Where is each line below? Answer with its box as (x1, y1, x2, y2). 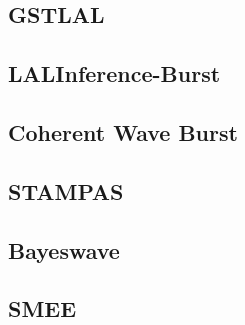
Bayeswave (8, 234, 120, 265)
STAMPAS (8, 175, 124, 206)
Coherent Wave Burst (8, 116, 238, 147)
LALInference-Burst (8, 58, 221, 89)
